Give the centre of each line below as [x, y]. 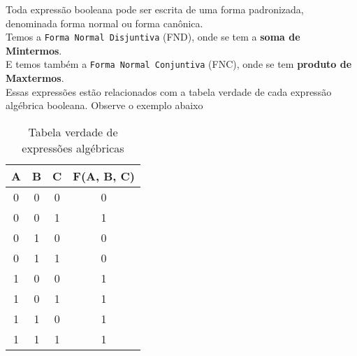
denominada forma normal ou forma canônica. [104, 23]
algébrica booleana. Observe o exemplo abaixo [104, 105]
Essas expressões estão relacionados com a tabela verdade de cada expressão [169, 91]
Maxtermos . [35, 78]
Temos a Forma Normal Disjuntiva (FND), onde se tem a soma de [153, 37]
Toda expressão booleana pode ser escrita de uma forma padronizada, [155, 9]
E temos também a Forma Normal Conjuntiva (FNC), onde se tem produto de [179, 64]
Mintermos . [34, 50]
